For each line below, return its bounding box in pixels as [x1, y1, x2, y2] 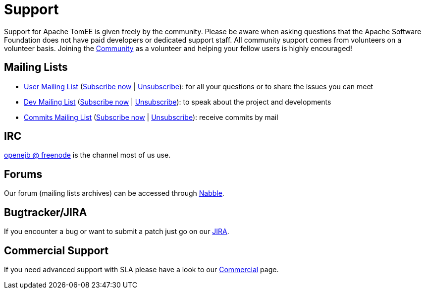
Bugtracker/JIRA [4, 206, 87, 219]
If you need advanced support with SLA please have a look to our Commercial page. [4, 265, 279, 274]
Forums [4, 168, 43, 180]
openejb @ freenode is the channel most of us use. [4, 151, 171, 160]
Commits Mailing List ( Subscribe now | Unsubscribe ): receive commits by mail [24, 113, 278, 121]
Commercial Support [4, 244, 109, 257]
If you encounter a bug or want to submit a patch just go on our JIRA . [4, 227, 229, 236]
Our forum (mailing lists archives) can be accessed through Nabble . [4, 189, 224, 198]
